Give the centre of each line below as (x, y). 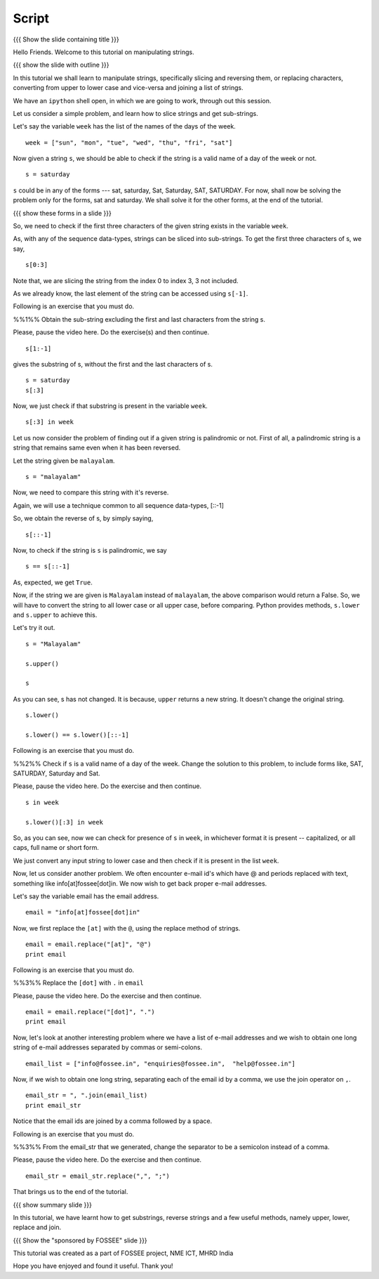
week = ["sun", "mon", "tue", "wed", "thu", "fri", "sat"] (129, 143)
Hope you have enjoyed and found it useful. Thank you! (93, 1266)
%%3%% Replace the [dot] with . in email (78, 983)
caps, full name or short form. (56, 848)
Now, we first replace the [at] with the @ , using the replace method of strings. (127, 928)
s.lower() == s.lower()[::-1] (78, 735)
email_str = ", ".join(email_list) (87, 1095)
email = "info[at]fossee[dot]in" (83, 912)
